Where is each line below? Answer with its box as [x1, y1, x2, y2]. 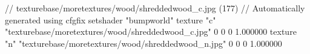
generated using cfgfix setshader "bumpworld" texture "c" [5, 13, 216, 26]
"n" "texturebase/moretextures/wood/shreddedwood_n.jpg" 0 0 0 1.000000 [5, 37, 282, 49]
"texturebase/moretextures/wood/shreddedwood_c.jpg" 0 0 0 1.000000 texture [5, 25, 297, 38]
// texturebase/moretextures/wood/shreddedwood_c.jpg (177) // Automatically [5, 2, 305, 14]
